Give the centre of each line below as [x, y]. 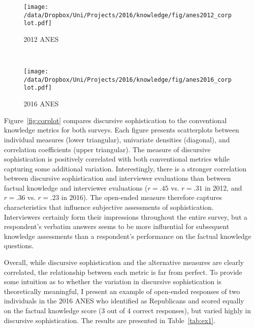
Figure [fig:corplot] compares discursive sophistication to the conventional [115, 120]
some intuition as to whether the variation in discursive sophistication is [113, 281]
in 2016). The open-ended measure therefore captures [142, 197]
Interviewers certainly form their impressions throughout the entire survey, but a [126, 216]
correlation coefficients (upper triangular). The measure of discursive [107, 149]
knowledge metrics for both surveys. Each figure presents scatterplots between [122, 130]
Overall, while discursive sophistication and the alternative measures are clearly [124, 262]
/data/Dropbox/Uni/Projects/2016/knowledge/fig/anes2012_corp [128, 15]
